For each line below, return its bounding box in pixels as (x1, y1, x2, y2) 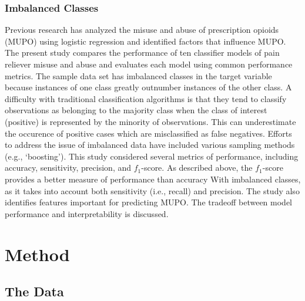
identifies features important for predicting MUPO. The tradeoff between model (5, 196, 293, 208)
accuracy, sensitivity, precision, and (5, 161, 131, 174)
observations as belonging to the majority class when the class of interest (5, 104, 267, 116)
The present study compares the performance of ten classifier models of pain (5, 46, 280, 59)
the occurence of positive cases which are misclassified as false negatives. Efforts (5, 127, 292, 139)
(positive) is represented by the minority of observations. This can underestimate (5, 115, 296, 127)
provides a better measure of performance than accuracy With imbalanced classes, (5, 173, 301, 185)
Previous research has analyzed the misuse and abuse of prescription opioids (5, 23, 279, 36)
